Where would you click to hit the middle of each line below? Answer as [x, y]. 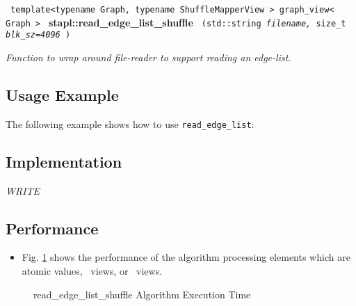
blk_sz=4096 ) [38, 35]
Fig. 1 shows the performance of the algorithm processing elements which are [186, 257]
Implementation [64, 161]
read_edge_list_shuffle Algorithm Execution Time [142, 294]
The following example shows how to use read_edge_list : [130, 123]
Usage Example [62, 94]
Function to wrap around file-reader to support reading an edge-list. [148, 57]
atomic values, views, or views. [92, 271]
